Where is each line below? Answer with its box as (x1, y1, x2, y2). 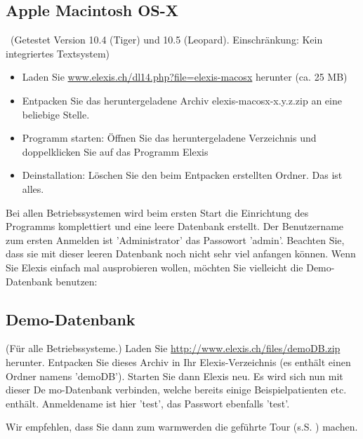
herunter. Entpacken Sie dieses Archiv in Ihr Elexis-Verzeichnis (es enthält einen (6, 354, 351, 369)
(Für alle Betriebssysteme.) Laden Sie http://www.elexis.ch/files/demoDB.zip (6, 341, 341, 356)
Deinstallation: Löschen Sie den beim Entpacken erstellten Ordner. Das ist (22, 168, 343, 182)
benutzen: (55, 273, 98, 288)
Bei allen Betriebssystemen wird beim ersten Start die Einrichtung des (6, 205, 309, 219)
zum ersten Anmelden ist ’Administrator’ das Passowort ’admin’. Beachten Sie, (6, 232, 345, 247)
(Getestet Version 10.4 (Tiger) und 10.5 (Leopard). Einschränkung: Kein (10, 32, 323, 47)
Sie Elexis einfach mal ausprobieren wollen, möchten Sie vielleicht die (6, 259, 303, 274)
